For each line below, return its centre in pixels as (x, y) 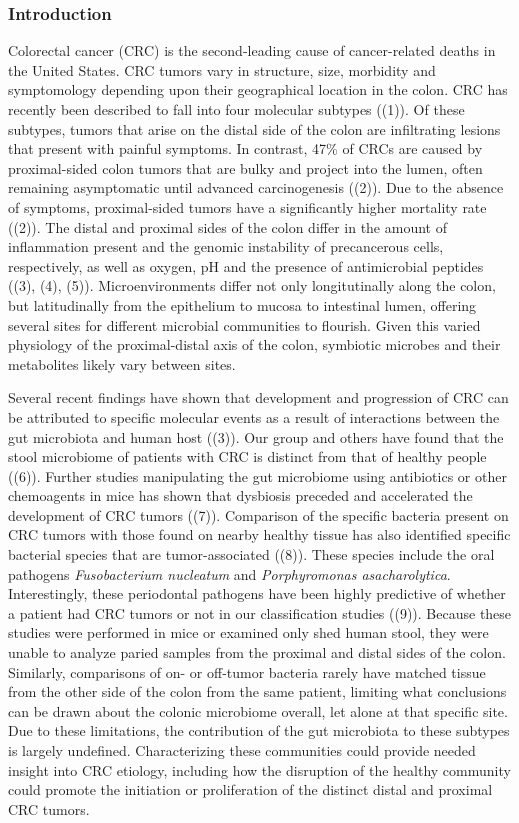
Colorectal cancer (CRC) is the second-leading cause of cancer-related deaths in (252, 50)
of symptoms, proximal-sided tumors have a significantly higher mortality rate (247, 206)
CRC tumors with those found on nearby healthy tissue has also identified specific (259, 534)
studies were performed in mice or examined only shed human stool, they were (248, 632)
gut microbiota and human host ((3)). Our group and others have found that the (256, 436)
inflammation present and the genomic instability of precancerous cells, (226, 246)
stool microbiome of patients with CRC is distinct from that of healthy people (247, 456)
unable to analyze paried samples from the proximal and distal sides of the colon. (257, 652)
